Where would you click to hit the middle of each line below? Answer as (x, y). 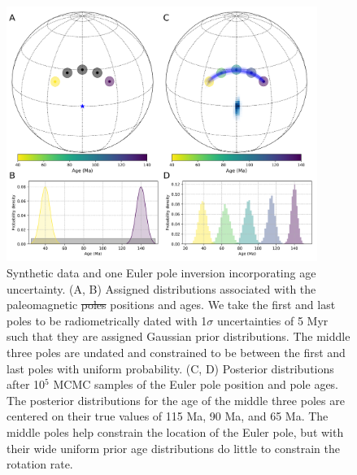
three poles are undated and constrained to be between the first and (176, 352)
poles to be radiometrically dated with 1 (107, 320)
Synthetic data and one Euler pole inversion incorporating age (161, 272)
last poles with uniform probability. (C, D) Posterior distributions (170, 368)
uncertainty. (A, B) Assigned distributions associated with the (161, 288)
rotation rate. (40, 464)
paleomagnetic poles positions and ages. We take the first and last (171, 305)
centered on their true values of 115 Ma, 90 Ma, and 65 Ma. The (168, 416)
